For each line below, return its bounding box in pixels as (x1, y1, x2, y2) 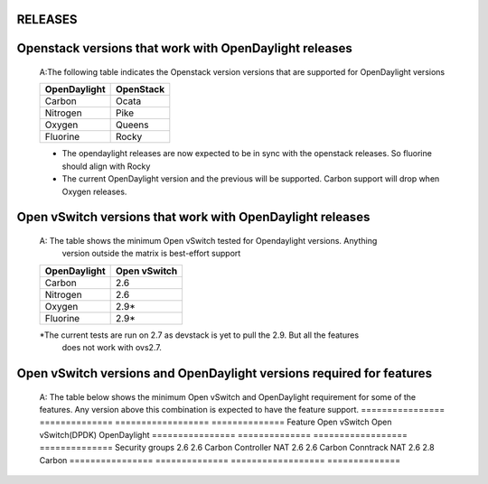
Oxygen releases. (61, 186, 127, 197)
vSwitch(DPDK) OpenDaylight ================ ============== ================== (39, 429, 408, 440)
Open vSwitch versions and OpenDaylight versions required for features (16, 366, 433, 381)
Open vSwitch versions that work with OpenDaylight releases (16, 209, 371, 225)
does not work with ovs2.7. (61, 342, 162, 353)
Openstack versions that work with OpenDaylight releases (16, 41, 352, 56)
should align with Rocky (61, 161, 151, 172)
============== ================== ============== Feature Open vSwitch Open (39, 416, 392, 428)
